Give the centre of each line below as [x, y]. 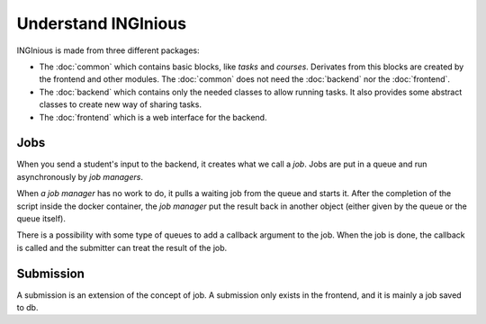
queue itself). [41, 218]
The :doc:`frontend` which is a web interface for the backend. [153, 117]
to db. [27, 308]
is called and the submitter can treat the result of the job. [122, 247]
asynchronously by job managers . [80, 176]
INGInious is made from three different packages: [108, 50]
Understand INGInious [102, 23]
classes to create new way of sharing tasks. [121, 104]
